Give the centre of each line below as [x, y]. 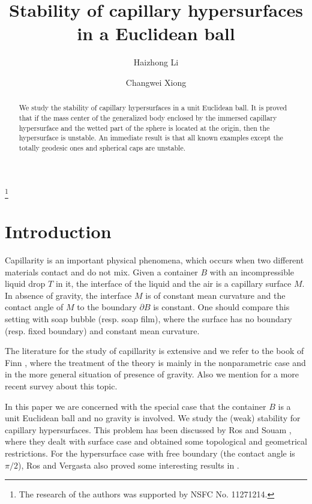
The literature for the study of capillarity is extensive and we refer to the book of [154, 351]
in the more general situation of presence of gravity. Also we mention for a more [152, 374]
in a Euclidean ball [156, 33]
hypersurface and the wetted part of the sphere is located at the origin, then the [144, 127]
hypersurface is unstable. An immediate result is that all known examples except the [151, 138]
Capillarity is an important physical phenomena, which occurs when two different [154, 260]
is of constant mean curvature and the [215, 295]
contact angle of [34, 307]
